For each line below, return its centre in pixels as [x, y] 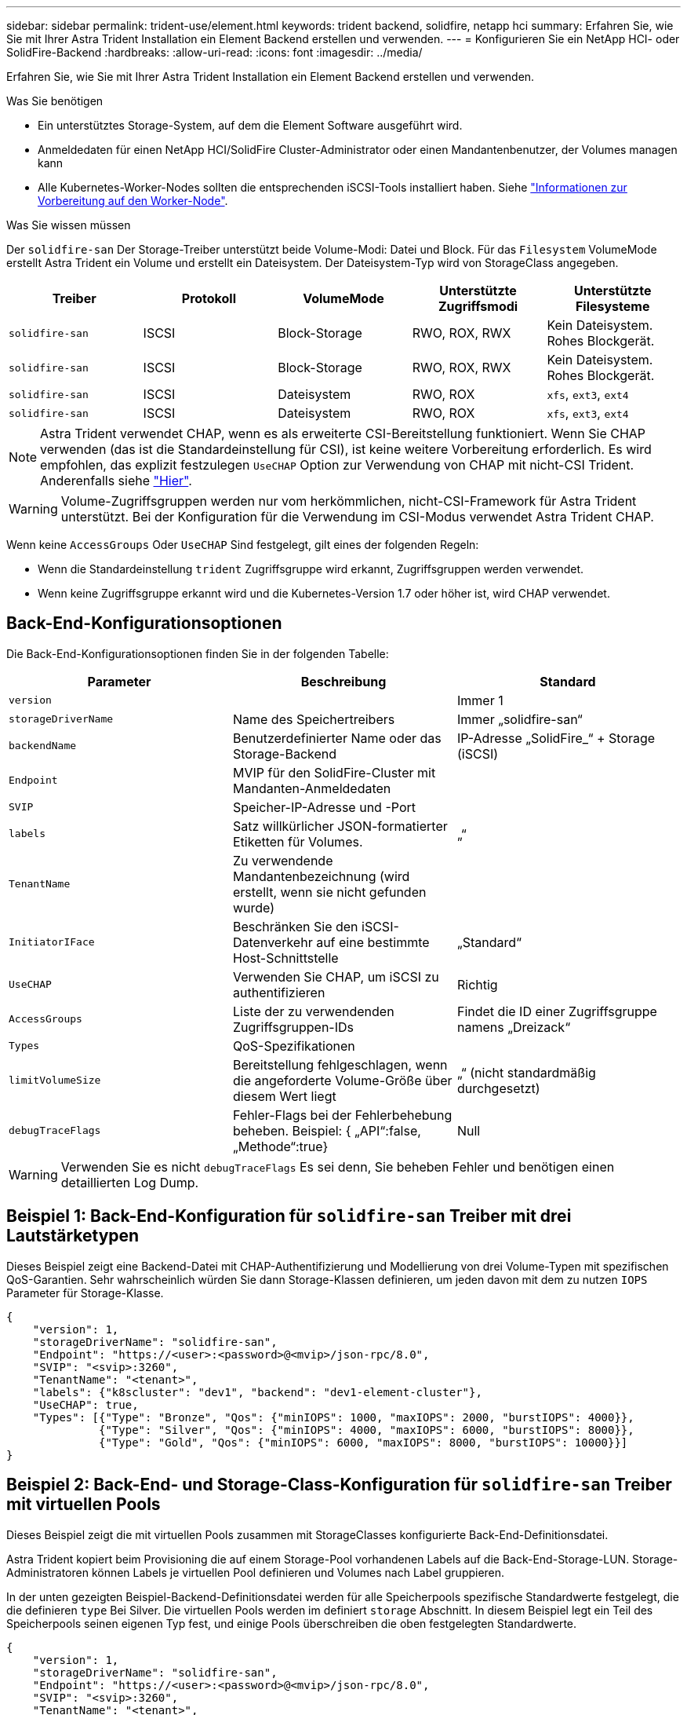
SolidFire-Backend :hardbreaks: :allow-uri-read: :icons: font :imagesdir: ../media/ [214, 52]
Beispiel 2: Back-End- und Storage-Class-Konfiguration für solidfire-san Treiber [339, 1485]
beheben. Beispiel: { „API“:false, [327, 1130]
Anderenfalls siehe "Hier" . [116, 481]
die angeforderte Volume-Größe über [342, 1080]
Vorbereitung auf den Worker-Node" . [133, 201]
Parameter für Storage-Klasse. [85, 1293]
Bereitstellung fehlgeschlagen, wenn [340, 1064]
